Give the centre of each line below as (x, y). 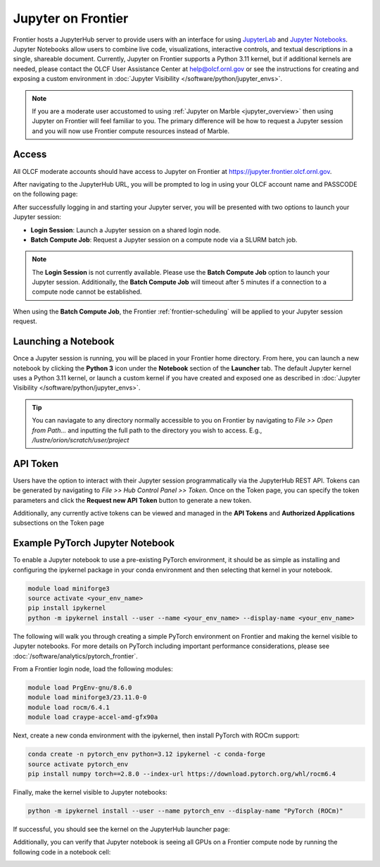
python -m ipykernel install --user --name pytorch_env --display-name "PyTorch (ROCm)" (186, 811)
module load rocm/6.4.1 (69, 707)
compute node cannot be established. (87, 292)
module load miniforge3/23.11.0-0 (87, 698)
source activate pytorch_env (78, 764)
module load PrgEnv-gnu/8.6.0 (80, 687)
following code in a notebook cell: (62, 852)
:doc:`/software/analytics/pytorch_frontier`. (76, 656)
